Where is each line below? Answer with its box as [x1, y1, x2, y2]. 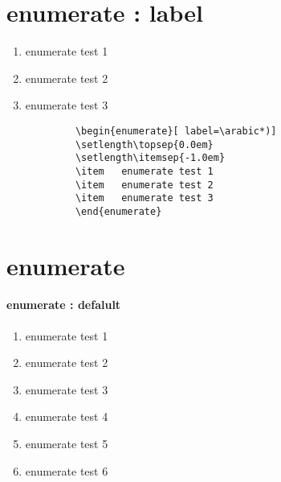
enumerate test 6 [25, 462, 108, 479]
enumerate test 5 [25, 435, 108, 452]
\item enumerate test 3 [75, 192, 214, 204]
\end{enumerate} [75, 205, 162, 217]
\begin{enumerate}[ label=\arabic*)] [75, 125, 277, 137]
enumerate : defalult [6, 296, 121, 313]
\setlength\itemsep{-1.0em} [75, 152, 226, 164]
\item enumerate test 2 [75, 179, 214, 191]
